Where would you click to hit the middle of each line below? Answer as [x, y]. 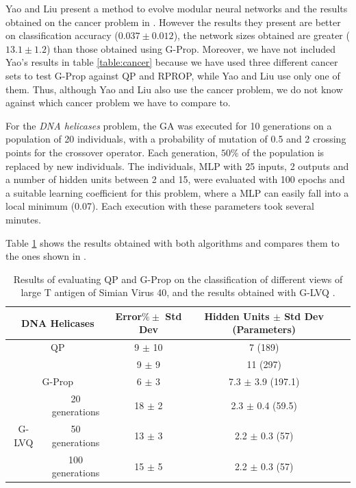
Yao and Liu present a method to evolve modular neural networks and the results [177, 8]
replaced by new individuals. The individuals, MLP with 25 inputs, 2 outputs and [177, 166]
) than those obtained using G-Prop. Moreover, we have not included [191, 48]
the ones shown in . [46, 256]
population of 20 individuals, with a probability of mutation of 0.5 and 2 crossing [176, 139]
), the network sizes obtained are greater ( [262, 35]
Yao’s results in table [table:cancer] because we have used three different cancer [172, 62]
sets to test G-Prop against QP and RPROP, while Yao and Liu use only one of [173, 75]
